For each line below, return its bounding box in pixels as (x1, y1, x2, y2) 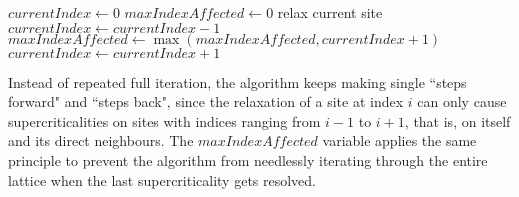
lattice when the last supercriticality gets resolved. (8, 169, 317, 190)
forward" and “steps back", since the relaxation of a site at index (8, 91, 404, 112)
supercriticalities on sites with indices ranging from (8, 110, 321, 131)
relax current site (277, 2, 383, 22)
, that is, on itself (404, 110, 511, 131)
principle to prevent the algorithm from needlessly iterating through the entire (8, 149, 488, 170)
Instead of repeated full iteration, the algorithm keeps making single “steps (8, 71, 467, 92)
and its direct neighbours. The (8, 130, 194, 151)
